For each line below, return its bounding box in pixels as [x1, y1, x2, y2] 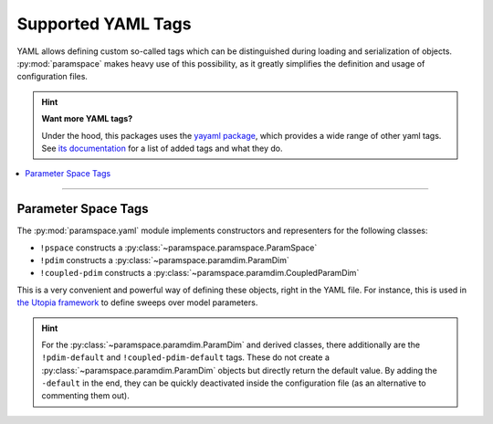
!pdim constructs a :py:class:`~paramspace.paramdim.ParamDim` [39, 254, 289, 265]
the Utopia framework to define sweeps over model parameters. [16, 297, 258, 308]
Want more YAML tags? [41, 113, 133, 124]
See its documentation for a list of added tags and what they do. [41, 143, 283, 154]
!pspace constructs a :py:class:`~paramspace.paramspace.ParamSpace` [39, 242, 318, 253]
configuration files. [16, 71, 89, 82]
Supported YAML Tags [16, 14, 192, 34]
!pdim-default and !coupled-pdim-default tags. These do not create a [41, 352, 330, 363]
